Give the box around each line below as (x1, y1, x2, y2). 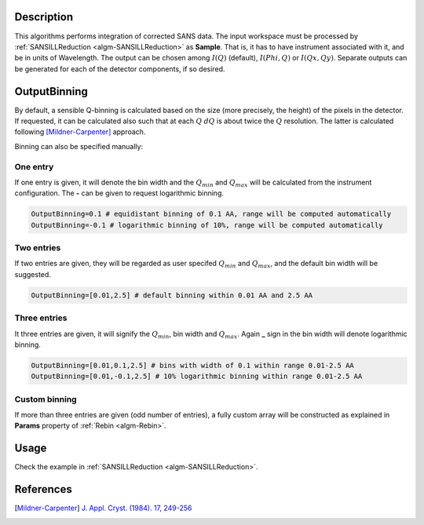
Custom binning (14, 393, 78, 404)
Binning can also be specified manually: (14, 141, 144, 151)
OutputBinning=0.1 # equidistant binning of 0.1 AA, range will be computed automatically (31, 210, 392, 219)
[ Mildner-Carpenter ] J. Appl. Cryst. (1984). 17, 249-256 (14, 503, 192, 513)
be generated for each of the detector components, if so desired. (14, 64, 225, 74)
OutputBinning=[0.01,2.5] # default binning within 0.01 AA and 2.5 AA (31, 290, 313, 300)
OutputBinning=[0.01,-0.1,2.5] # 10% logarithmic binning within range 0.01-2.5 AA (31, 372, 363, 381)
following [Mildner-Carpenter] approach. (14, 127, 146, 137)
